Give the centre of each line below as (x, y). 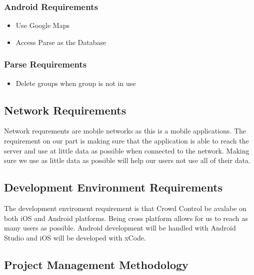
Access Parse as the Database (61, 42)
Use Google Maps (42, 25)
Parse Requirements (45, 64)
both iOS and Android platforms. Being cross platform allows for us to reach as (126, 218)
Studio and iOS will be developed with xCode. (75, 237)
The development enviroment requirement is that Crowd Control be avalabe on (125, 208)
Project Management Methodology (96, 264)
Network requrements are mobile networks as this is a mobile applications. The (125, 131)
